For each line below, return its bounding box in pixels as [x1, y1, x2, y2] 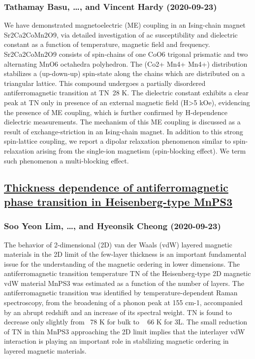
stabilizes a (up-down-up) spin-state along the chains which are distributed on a [4, 68, 245, 79]
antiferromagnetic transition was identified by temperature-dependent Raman [4, 287, 238, 298]
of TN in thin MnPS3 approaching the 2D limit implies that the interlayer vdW [4, 326, 245, 336]
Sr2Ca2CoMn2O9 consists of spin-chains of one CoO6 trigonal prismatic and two [4, 49, 248, 59]
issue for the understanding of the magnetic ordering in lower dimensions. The [4, 258, 240, 269]
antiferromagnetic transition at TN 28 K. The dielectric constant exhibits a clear [4, 87, 249, 98]
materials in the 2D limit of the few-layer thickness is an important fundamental [4, 249, 247, 259]
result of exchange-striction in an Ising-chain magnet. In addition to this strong [4, 126, 243, 136]
